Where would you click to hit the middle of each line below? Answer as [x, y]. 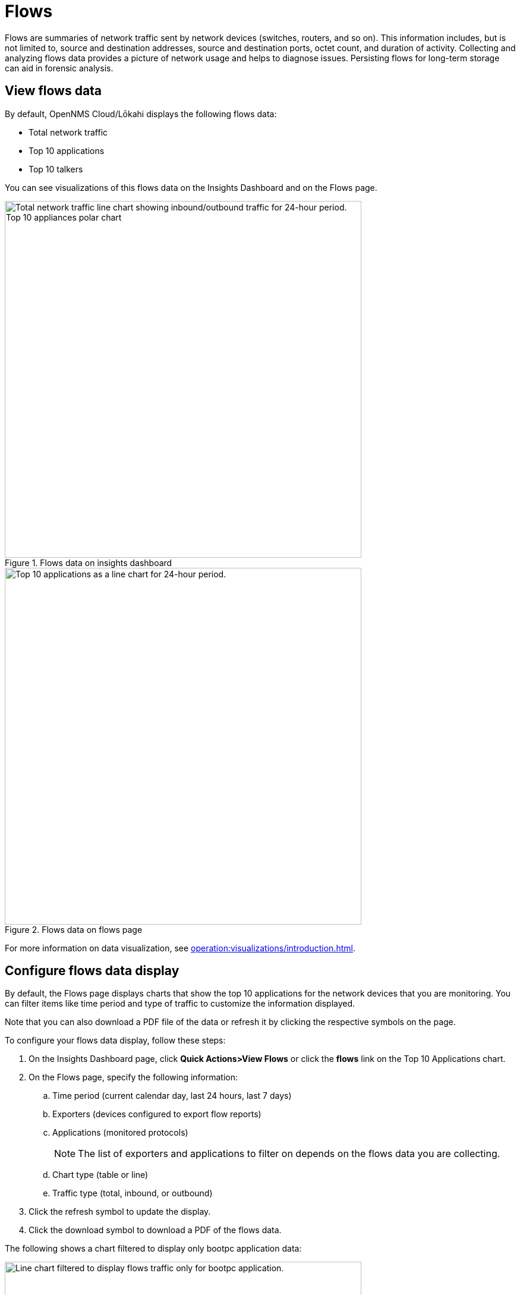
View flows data [53, 91]
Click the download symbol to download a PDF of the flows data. [155, 1230]
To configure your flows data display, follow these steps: [115, 1041]
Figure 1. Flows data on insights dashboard [89, 562]
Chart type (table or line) [100, 1175]
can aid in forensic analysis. [59, 68]
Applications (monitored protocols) [120, 1133]
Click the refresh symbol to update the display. [120, 1212]
